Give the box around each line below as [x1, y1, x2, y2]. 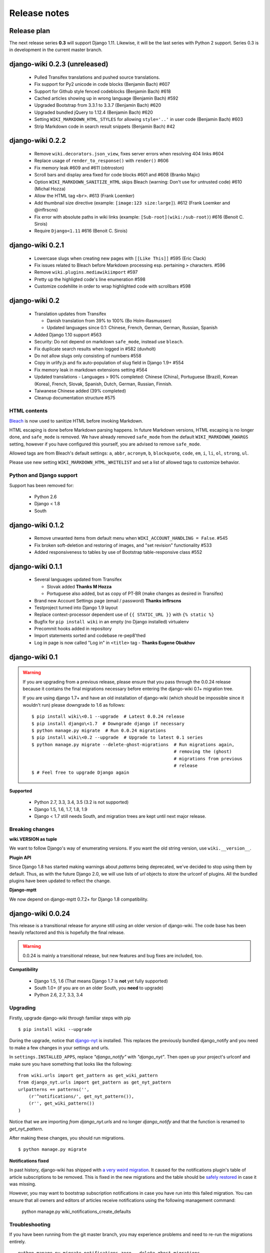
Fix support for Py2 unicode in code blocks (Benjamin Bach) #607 [34, 81, 170, 87]
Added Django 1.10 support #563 [34, 331, 102, 338]
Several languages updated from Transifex [34, 576, 122, 582]
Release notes [9, 8, 69, 19]
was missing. [9, 1181, 36, 1187]
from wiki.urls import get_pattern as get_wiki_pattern [18, 1073, 158, 1078]
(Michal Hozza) [34, 185, 66, 191]
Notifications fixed [9, 1158, 49, 1164]
